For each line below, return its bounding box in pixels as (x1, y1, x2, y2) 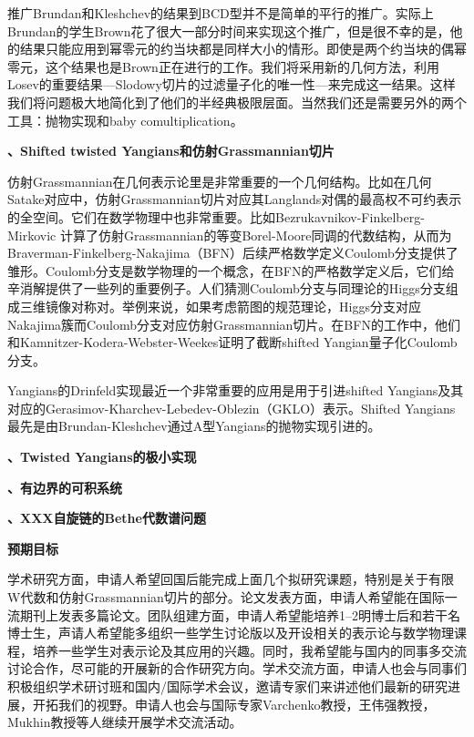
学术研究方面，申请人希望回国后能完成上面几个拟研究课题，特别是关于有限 (7, 569, 454, 589)
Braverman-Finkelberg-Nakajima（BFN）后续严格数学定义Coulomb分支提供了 (7, 243, 459, 262)
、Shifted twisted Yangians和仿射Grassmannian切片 (7, 141, 335, 160)
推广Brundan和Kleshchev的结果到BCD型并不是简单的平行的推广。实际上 (7, 4, 434, 22)
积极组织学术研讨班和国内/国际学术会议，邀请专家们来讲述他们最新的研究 (7, 677, 448, 695)
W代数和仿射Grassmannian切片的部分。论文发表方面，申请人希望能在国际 (7, 588, 445, 607)
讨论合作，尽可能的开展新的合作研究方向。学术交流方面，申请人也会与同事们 (7, 659, 467, 678)
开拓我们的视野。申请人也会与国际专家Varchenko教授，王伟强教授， (32, 694, 436, 713)
